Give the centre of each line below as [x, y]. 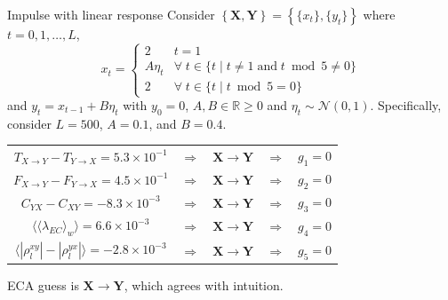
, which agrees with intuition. [204, 284]
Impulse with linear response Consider [111, 14]
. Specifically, [406, 105]
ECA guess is [43, 284]
